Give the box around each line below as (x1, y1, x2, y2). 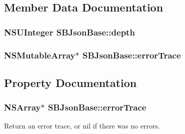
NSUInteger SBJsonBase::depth (4, 25, 135, 38)
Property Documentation (4, 74, 137, 90)
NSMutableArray (4, 48, 75, 61)
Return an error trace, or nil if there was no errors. (4, 120, 160, 131)
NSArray (4, 101, 41, 113)
